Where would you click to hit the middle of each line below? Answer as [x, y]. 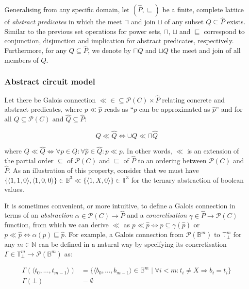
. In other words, [147, 151]
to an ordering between [172, 161]
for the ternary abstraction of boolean [188, 179]
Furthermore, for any [36, 50]
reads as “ [119, 109]
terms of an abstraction [39, 215]
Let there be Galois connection [50, 99]
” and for [229, 109]
